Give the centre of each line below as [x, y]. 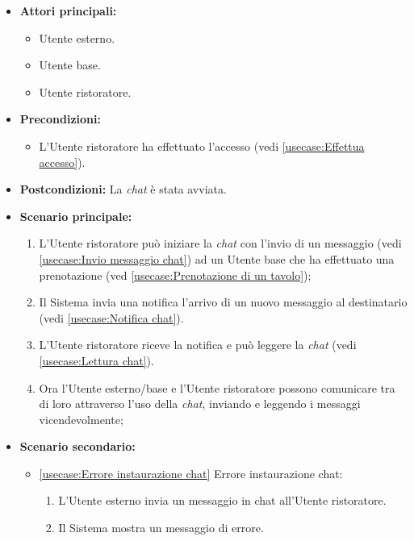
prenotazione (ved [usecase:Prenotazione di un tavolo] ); [175, 275]
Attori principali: [68, 10]
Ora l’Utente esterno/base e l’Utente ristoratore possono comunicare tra [217, 387]
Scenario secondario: [77, 446]
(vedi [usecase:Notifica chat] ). [111, 317]
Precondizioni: [60, 119]
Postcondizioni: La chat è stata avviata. [123, 189]
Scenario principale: [76, 216]
